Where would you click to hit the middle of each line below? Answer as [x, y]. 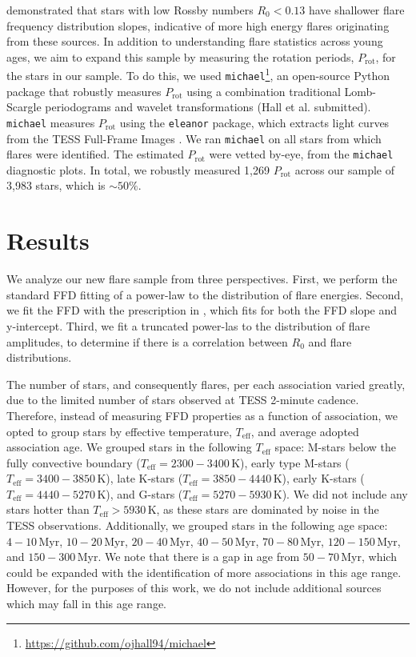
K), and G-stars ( [140, 493]
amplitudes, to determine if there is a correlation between [147, 341]
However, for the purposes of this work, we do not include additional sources [194, 588]
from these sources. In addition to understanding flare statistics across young [195, 41]
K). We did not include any [340, 493]
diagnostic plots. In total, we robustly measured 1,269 [138, 169]
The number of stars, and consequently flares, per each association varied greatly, [206, 384]
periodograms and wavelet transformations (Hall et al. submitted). [208, 107]
